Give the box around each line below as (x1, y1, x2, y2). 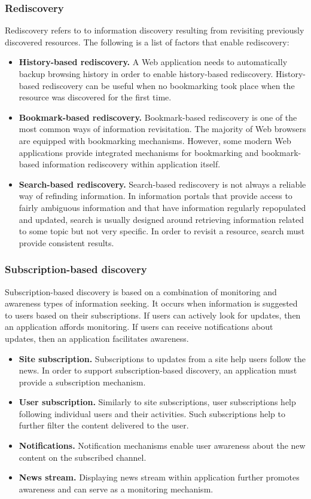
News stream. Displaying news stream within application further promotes (19, 471, 300, 483)
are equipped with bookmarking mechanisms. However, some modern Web (19, 134, 291, 146)
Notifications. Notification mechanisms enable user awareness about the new (19, 439, 306, 452)
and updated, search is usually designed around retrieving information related (19, 213, 304, 225)
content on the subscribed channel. (19, 451, 147, 463)
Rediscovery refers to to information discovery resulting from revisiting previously (5, 24, 304, 36)
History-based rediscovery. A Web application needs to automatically (19, 56, 288, 68)
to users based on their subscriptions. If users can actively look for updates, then (5, 308, 301, 321)
